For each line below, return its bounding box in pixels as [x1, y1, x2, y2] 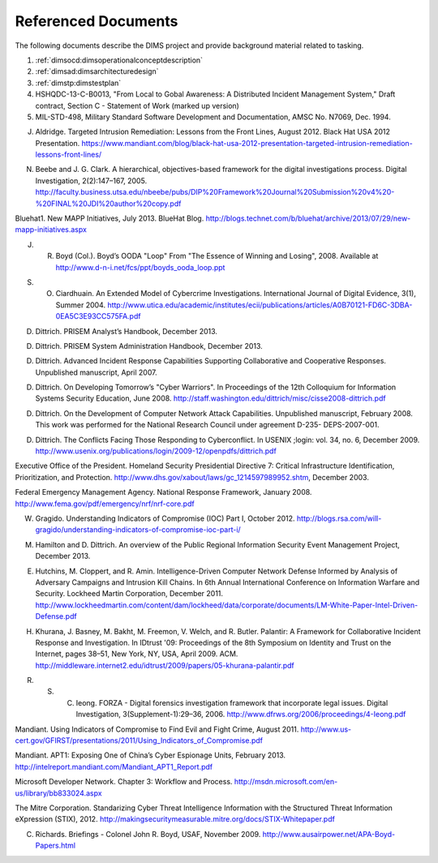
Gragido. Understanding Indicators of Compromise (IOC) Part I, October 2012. [35, 513, 295, 523]
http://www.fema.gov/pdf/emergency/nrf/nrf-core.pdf [15, 499, 195, 509]
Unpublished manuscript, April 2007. [35, 367, 157, 377]
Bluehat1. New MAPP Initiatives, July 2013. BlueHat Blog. [15, 213, 204, 223]
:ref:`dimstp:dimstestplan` [35, 78, 122, 88]
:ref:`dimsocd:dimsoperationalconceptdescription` [35, 55, 203, 65]
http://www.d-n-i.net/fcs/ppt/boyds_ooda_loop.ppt [55, 262, 225, 272]
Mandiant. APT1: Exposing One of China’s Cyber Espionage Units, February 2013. [15, 750, 286, 760]
